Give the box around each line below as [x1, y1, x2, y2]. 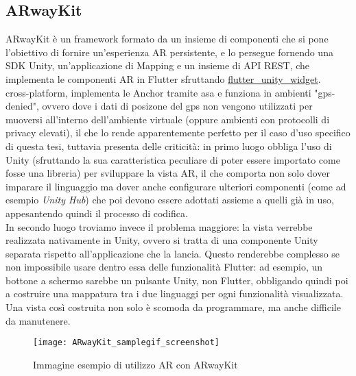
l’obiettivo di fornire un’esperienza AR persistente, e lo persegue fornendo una [5, 45, 333, 59]
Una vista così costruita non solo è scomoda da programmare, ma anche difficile [5, 300, 341, 314]
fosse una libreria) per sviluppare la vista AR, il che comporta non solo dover [5, 166, 330, 180]
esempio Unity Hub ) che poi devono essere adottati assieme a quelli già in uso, [5, 192, 334, 207]
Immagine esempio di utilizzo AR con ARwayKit [33, 357, 238, 371]
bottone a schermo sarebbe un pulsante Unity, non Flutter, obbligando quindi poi [5, 273, 348, 287]
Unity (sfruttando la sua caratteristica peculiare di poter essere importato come [5, 152, 340, 166]
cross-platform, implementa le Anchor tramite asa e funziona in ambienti [5, 85, 311, 99]
